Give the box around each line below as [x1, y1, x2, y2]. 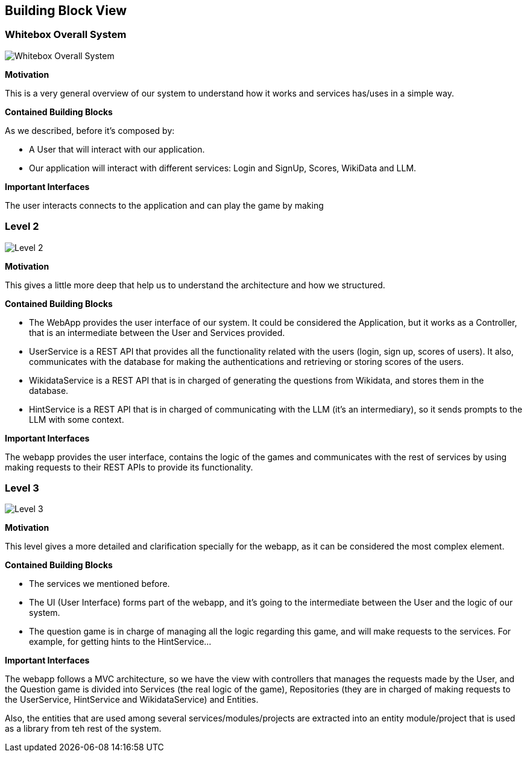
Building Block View [5, 3, 127, 18]
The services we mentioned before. [29, 578, 170, 589]
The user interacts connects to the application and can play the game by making [5, 200, 324, 211]
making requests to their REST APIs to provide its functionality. [5, 461, 253, 472]
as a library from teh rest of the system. [5, 723, 162, 734]
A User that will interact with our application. [29, 144, 205, 154]
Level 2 [5, 220, 39, 233]
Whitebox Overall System [5, 28, 127, 41]
